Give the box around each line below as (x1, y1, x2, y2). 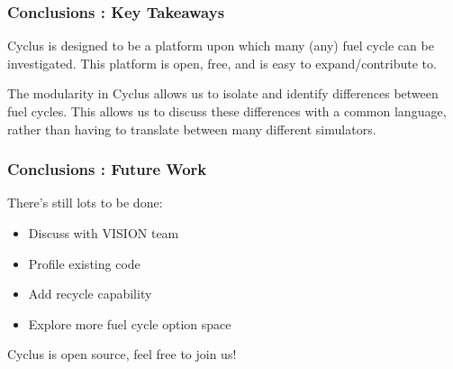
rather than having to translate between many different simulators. (7, 119, 376, 138)
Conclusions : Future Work (7, 158, 207, 180)
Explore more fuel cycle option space (28, 314, 231, 333)
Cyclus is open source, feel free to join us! (7, 345, 237, 364)
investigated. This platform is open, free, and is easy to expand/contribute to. (7, 53, 437, 72)
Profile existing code (28, 254, 140, 272)
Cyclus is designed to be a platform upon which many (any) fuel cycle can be (7, 36, 434, 55)
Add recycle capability (28, 284, 152, 303)
